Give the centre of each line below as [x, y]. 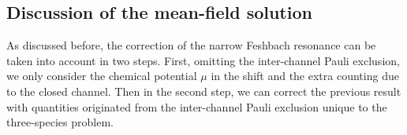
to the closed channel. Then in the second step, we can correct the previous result [204, 91]
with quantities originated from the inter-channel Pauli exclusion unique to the [197, 106]
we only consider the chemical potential [102, 76]
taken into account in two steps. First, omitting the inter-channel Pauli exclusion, [203, 60]
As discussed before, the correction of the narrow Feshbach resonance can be [191, 45]
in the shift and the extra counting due [305, 76]
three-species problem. [60, 122]
